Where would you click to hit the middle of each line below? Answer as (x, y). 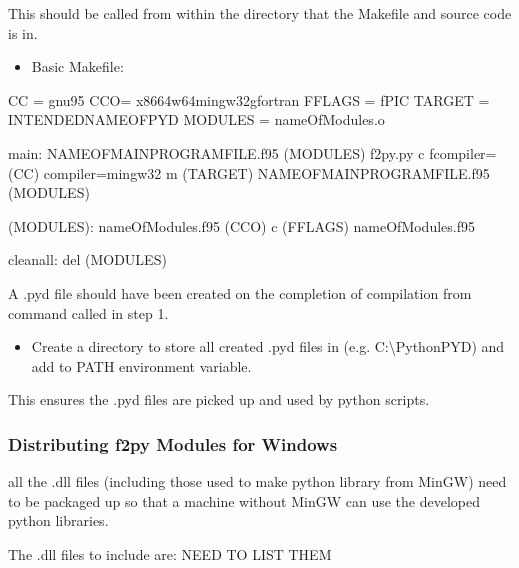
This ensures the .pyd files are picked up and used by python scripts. (219, 399)
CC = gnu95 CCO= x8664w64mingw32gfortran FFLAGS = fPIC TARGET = (249, 99)
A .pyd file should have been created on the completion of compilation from (240, 292)
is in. (23, 32)
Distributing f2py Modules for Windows (173, 443)
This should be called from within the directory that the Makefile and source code (260, 13)
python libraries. (58, 520)
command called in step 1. (88, 312)
